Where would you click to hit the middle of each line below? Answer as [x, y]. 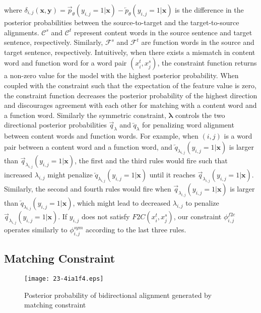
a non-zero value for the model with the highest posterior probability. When [121, 75]
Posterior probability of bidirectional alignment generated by [118, 295]
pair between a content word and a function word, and [88, 146]
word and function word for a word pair [66, 63]
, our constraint [198, 216]
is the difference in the [209, 10]
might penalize [70, 175]
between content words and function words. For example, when [101, 136]
